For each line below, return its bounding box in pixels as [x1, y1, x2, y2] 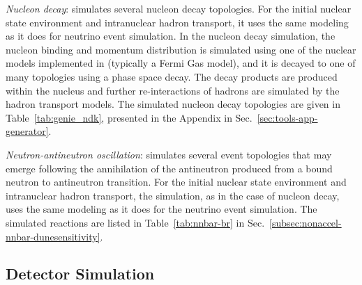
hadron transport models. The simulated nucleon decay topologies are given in [6, 97, 340, 111]
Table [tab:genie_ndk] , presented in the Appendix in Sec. [6, 110, 252, 124]
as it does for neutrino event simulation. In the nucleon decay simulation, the [6, 28, 335, 43]
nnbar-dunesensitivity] [6, 229, 100, 243]
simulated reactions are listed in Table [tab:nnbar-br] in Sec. [6, 215, 265, 229]
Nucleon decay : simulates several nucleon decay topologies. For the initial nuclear [6, 1, 352, 15]
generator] [6, 124, 49, 138]
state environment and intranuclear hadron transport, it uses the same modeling [6, 15, 349, 29]
